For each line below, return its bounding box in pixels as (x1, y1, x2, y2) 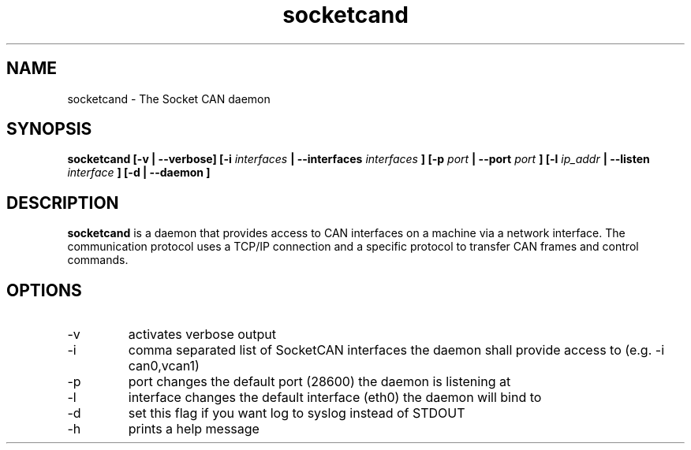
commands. (67, 253, 129, 267)
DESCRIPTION (6, 192, 119, 213)
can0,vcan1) (128, 358, 200, 374)
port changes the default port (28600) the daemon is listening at (128, 374, 511, 390)
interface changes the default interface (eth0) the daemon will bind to (128, 389, 542, 406)
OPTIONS (6, 280, 82, 300)
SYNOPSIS (6, 119, 92, 139)
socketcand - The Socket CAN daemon (67, 91, 271, 106)
